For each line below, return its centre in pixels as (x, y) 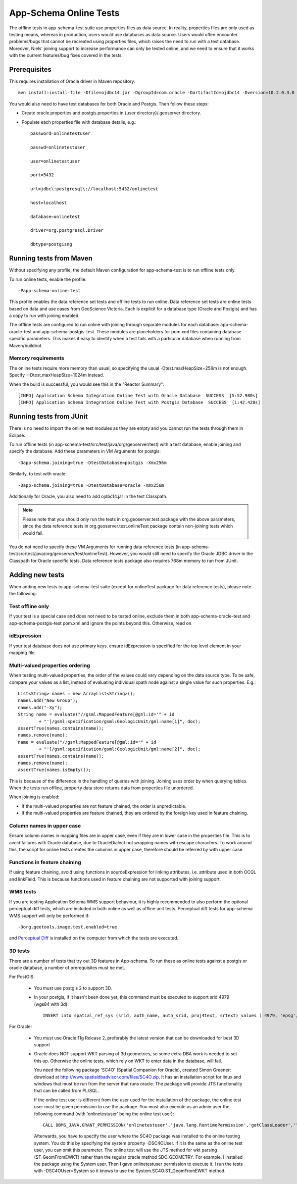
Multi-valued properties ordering (49, 665)
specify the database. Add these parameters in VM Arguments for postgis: (85, 451)
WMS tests (23, 892)
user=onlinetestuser (55, 161)
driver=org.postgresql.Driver (67, 231)
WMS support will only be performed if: (49, 916)
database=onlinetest (55, 216)
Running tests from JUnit (49, 417)
